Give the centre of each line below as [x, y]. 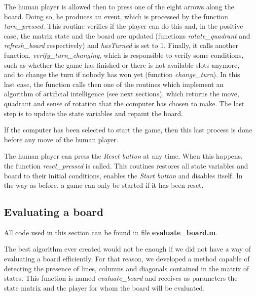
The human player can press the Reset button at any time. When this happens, [123, 156]
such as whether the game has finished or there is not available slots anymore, [122, 64]
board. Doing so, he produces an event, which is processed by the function [116, 16]
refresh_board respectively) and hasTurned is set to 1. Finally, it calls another [121, 45]
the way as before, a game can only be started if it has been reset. [104, 185]
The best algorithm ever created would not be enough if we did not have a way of [128, 249]
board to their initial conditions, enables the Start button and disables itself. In [123, 175]
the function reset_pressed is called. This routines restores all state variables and [126, 165]
